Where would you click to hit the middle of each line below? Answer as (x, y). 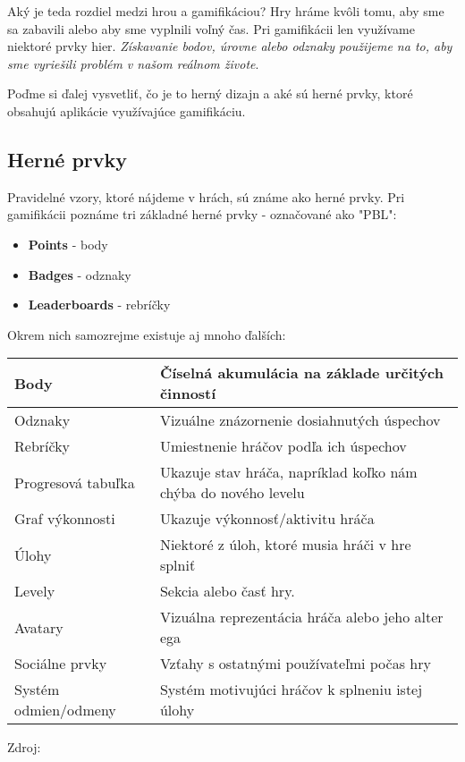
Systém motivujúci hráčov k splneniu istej (291, 690)
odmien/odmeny (65, 710)
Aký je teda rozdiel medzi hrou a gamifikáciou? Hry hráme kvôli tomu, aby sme (226, 11)
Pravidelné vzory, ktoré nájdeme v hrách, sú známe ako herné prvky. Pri (206, 196)
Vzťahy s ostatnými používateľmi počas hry (295, 664)
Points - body (68, 244)
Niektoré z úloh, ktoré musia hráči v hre (285, 545)
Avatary (39, 627)
